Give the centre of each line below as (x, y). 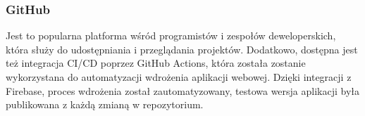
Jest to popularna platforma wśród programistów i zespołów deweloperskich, (171, 36)
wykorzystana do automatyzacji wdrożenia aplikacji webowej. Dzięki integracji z (179, 77)
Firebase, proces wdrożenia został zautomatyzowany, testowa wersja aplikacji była (183, 90)
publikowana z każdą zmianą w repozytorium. (105, 104)
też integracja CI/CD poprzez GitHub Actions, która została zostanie (156, 63)
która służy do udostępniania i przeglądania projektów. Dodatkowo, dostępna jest (182, 49)
